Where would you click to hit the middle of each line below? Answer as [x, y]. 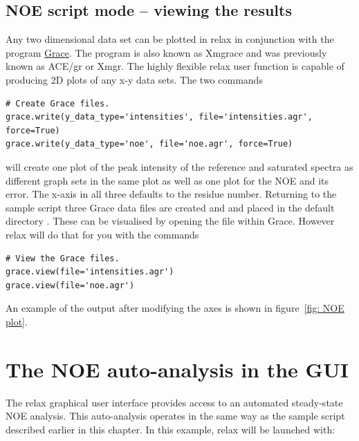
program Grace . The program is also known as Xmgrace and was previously [166, 52]
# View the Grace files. [63, 258]
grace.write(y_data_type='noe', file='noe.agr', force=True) [149, 144]
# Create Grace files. [58, 103]
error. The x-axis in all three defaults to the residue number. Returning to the [171, 194]
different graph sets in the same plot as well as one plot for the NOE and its [167, 180]
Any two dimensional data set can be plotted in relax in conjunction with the [170, 39]
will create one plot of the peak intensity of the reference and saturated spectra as [179, 166]
